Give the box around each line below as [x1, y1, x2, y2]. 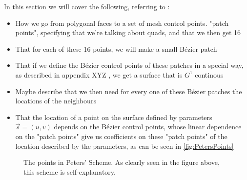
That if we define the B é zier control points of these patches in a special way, [15, 60, 244, 70]
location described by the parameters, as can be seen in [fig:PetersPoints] [15, 140, 234, 151]
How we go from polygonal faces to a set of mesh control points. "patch [15, 18, 229, 28]
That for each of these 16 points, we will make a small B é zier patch [15, 43, 217, 54]
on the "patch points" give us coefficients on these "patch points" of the [15, 131, 227, 141]
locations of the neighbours [15, 96, 96, 106]
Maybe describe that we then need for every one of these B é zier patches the [15, 86, 242, 96]
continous [195, 69, 224, 80]
